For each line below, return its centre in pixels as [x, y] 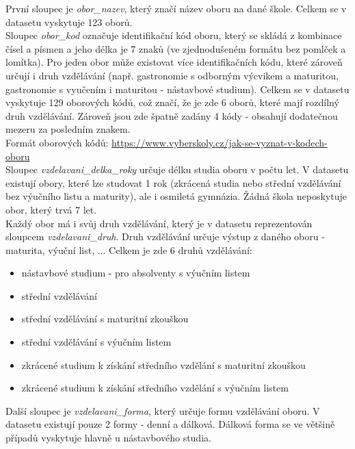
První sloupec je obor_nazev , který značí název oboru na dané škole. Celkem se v [176, 8]
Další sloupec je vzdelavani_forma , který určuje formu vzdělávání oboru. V [163, 410]
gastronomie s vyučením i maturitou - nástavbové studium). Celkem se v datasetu [177, 89]
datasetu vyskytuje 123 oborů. [69, 22]
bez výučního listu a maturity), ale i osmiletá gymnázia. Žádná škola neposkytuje [176, 196]
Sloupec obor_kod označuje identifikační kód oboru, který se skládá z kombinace [174, 35]
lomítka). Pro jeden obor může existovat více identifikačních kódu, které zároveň [174, 62]
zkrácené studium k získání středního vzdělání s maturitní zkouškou [163, 364]
